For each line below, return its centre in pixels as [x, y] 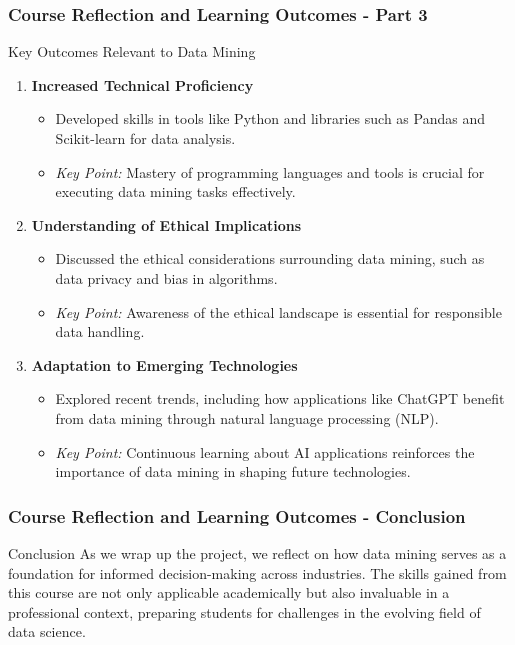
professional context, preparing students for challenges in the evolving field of [244, 611]
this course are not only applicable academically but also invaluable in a [229, 592]
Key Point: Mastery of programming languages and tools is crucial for [270, 171]
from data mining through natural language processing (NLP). [247, 417]
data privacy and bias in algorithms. [166, 277]
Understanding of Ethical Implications [166, 224]
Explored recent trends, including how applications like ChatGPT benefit [280, 398]
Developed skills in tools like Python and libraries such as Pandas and [270, 118]
